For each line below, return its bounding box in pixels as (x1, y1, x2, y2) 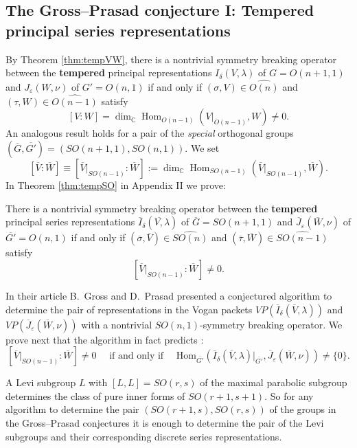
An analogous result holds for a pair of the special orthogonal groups (5, 126, 294, 140)
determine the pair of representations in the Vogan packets (5, 302, 253, 316)
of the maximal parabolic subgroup (200, 375, 347, 390)
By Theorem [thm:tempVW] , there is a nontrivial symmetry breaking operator (5, 52, 337, 66)
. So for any (264, 388, 314, 403)
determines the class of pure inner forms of (5, 388, 185, 403)
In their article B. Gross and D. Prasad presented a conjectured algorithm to (5, 289, 332, 302)
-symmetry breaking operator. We (200, 317, 343, 331)
